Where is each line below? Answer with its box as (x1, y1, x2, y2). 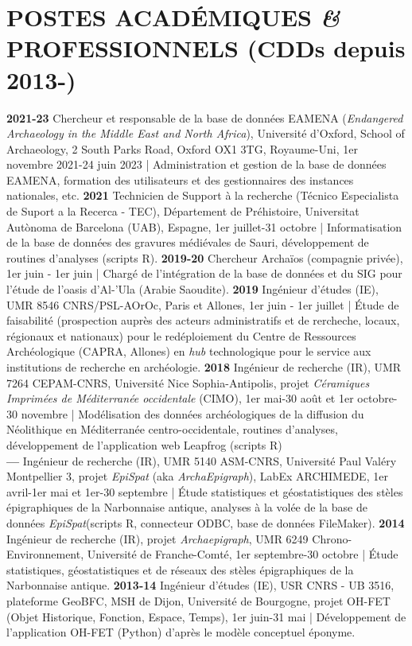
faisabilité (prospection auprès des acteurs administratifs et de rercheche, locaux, (6, 312, 400, 329)
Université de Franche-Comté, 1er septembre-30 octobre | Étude (87, 546, 398, 562)
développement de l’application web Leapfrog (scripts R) (6, 436, 282, 453)
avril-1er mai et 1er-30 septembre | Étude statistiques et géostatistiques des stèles (6, 483, 403, 500)
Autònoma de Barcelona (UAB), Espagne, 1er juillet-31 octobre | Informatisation (6, 218, 402, 235)
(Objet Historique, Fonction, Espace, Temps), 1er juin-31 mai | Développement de (6, 608, 406, 625)
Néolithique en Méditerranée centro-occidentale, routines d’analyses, (6, 421, 338, 438)
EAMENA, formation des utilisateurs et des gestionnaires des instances (6, 171, 354, 188)
